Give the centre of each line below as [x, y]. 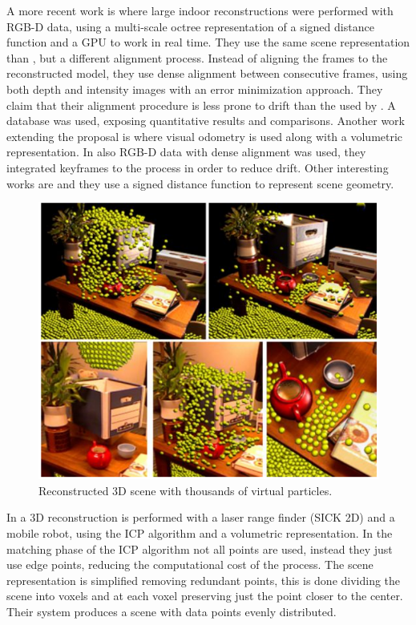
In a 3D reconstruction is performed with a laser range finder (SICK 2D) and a [201, 517]
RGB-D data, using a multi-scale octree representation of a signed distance [190, 26]
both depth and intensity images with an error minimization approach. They [195, 89]
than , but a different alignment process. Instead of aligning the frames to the [197, 57]
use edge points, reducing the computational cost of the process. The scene [190, 565]
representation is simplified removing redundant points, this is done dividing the [204, 580]
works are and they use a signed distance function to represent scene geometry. [200, 183]
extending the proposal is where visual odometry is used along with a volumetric [205, 136]
